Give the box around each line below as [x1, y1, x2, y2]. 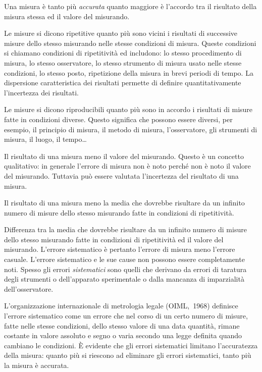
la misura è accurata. [4, 360, 69, 370]
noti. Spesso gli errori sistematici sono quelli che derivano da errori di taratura [4, 263, 247, 274]
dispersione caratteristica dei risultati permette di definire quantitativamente [4, 77, 241, 88]
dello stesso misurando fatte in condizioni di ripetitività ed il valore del [4, 234, 224, 244]
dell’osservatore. [4, 283, 54, 294]
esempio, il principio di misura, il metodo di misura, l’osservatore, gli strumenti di [4, 124, 257, 134]
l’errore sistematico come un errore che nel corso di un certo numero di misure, [4, 310, 248, 321]
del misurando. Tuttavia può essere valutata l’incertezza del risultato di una [4, 170, 239, 181]
